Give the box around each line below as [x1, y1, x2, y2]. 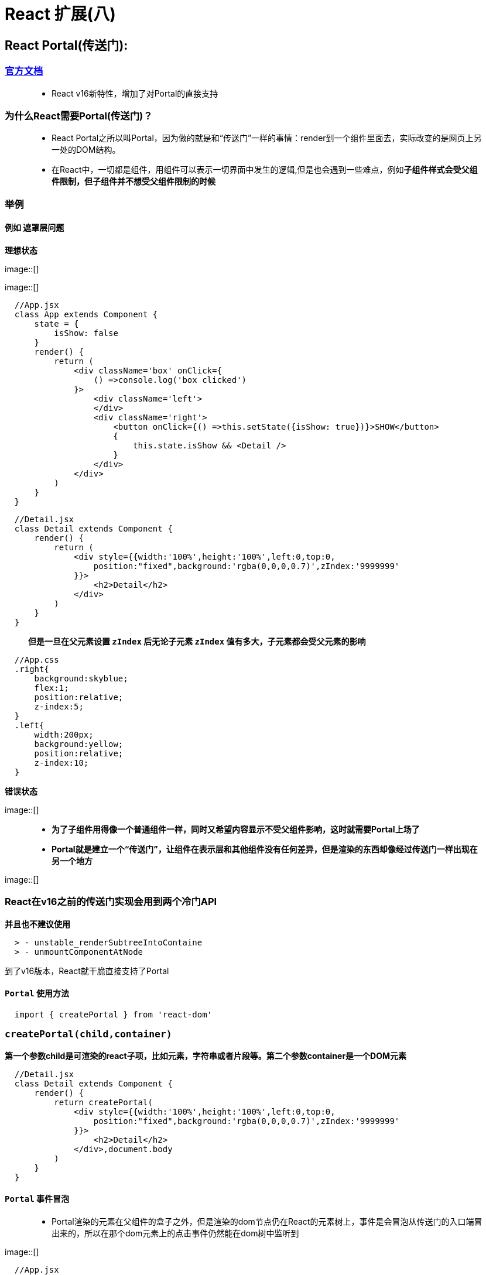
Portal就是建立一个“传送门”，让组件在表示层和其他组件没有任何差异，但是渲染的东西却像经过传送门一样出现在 [52, 844, 478, 854]
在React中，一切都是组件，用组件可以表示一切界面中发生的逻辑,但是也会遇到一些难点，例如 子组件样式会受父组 [52, 164, 478, 175]
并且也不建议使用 [5, 918, 70, 929]
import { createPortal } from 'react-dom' [14, 1009, 213, 1019]
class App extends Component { [14, 309, 158, 319]
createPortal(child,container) [5, 1029, 172, 1040]
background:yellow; [34, 739, 124, 749]
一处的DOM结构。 [52, 145, 121, 155]
